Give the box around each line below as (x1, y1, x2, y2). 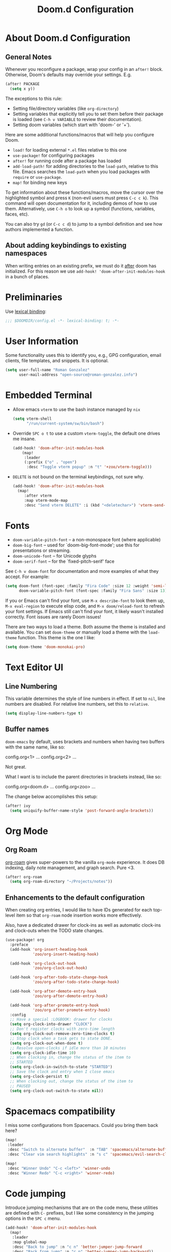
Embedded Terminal (5, 390, 93, 401)
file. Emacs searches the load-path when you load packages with (12, 168, 150, 175)
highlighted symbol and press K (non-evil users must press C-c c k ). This (5, 195, 159, 201)
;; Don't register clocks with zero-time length (10, 1026, 115, 1032)
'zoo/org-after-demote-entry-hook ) (32, 993, 108, 999)
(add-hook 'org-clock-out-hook (10, 961, 76, 966)
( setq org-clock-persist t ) (10, 1074, 70, 1079)
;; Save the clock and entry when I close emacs (10, 1069, 115, 1074)
